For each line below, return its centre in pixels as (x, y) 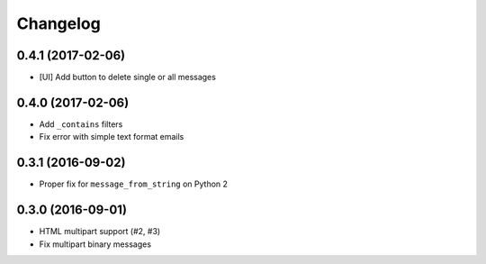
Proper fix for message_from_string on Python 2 (134, 184)
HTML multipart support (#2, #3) (100, 232)
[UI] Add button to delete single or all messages (127, 77)
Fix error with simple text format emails (112, 137)
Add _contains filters (81, 124)
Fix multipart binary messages (95, 244)
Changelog (58, 23)
